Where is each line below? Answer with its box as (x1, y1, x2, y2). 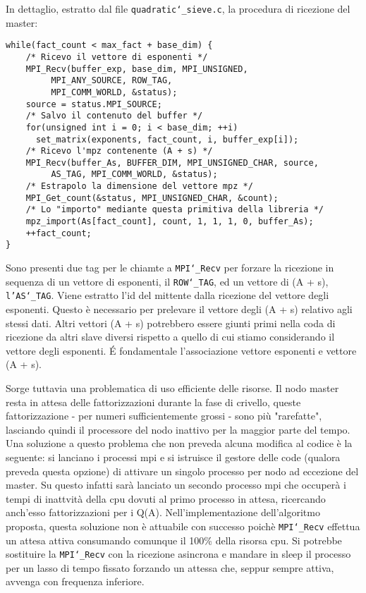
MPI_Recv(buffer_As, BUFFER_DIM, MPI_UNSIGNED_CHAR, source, (25, 157, 319, 168)
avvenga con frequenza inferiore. (6, 574, 145, 589)
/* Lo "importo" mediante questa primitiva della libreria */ (25, 204, 324, 215)
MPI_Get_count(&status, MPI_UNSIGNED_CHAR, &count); (25, 192, 279, 203)
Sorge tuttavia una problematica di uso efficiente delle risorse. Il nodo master (6, 381, 339, 395)
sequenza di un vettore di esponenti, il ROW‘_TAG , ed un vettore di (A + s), (6, 274, 329, 288)
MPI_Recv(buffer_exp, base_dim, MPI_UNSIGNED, (25, 63, 248, 74)
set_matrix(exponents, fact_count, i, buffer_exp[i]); (35, 134, 299, 145)
